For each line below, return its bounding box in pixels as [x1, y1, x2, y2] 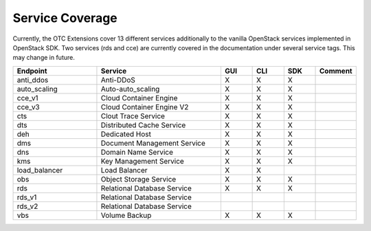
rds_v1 [16, 192, 37, 202]
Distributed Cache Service [100, 120, 186, 130]
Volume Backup [100, 210, 152, 220]
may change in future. [12, 54, 75, 62]
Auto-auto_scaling [100, 84, 160, 93]
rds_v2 [16, 201, 38, 211]
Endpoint [16, 66, 47, 76]
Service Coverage [12, 10, 118, 25]
